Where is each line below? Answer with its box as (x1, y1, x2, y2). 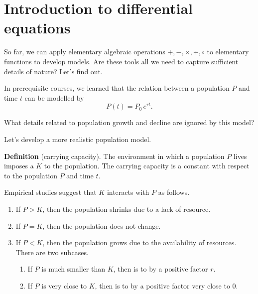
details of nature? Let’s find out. (4, 66, 103, 76)
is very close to (41, 280, 87, 291)
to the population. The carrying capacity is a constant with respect (44, 160, 250, 171)
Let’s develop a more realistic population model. (4, 134, 151, 144)
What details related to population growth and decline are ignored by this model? (4, 117, 255, 128)
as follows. (158, 187, 190, 197)
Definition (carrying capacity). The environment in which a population (4, 150, 225, 161)
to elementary (207, 46, 249, 57)
